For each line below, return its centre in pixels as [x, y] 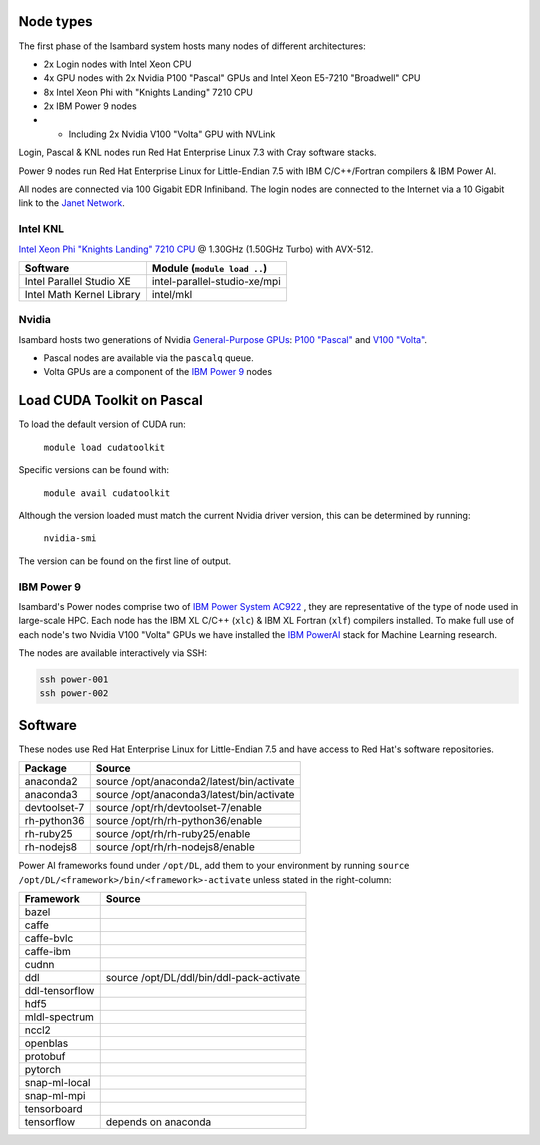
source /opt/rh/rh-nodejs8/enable [175, 847]
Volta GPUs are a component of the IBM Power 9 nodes [158, 372]
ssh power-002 [74, 693]
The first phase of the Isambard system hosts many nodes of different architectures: [192, 46]
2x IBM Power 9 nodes [90, 106]
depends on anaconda [158, 1122]
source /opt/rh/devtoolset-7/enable [178, 808]
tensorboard [53, 1109]
